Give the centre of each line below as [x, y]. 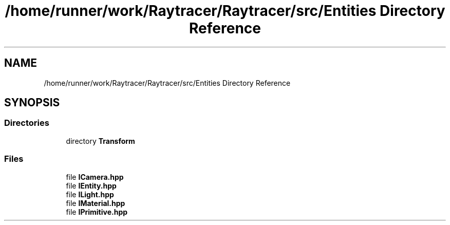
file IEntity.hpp [91, 185]
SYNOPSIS [32, 103]
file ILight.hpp [90, 194]
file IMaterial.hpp [96, 203]
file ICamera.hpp [95, 177]
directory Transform [100, 141]
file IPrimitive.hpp [97, 212]
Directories [27, 123]
